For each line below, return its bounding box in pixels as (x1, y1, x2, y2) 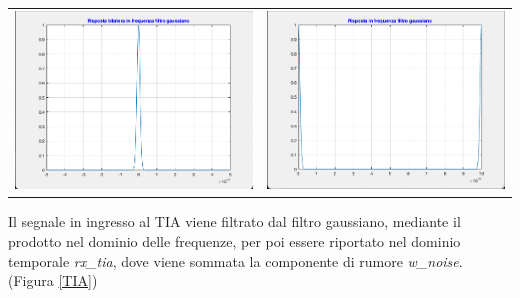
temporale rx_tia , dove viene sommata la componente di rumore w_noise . (8, 250, 463, 271)
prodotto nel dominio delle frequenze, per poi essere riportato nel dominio (8, 231, 461, 252)
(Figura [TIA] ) (8, 270, 98, 291)
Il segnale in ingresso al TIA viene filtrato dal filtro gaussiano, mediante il (8, 211, 461, 232)
